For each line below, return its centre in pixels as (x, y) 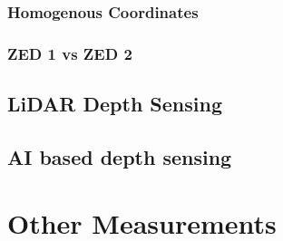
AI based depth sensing (120, 156)
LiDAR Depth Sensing (115, 104)
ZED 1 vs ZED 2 (70, 53)
